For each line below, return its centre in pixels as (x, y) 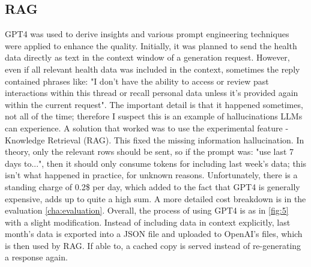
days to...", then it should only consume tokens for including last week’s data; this (156, 163)
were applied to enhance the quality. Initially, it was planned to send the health (151, 45)
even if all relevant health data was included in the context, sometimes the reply (152, 69)
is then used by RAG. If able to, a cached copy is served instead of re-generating (153, 245)
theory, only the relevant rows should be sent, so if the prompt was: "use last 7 (149, 151)
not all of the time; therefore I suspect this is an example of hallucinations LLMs (154, 116)
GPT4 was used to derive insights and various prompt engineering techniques (147, 34)
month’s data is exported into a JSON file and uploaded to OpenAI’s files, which (154, 234)
